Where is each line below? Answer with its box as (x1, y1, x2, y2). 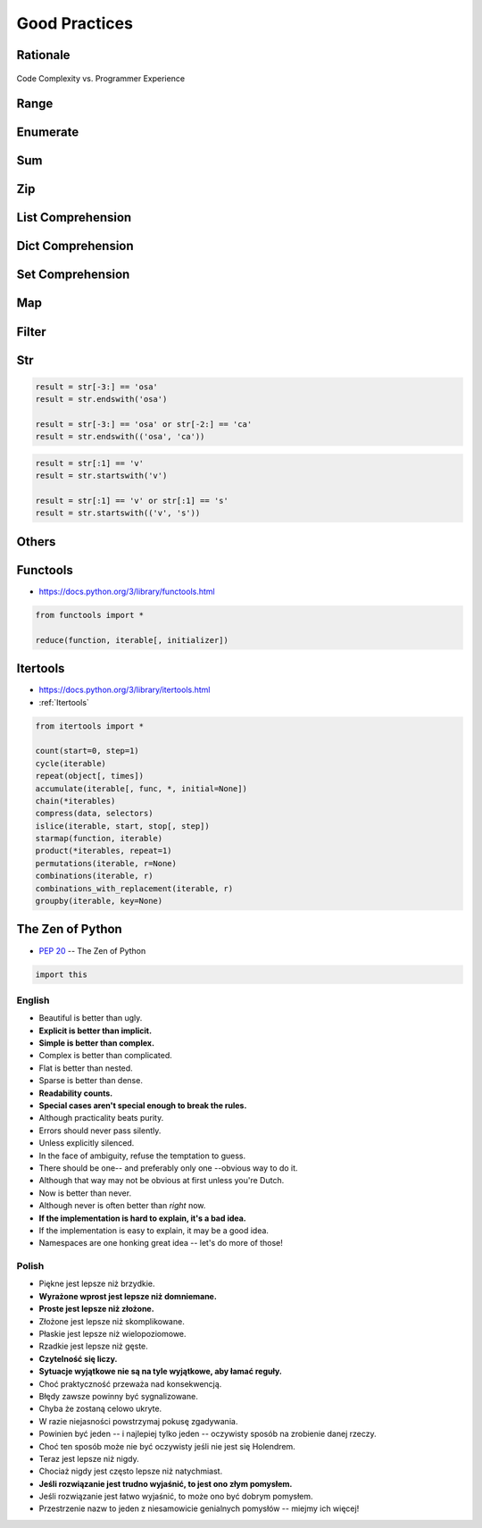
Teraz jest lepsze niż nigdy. (38, 1453, 140, 1464)
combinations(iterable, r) (35, 871, 154, 881)
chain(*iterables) (35, 796, 116, 806)
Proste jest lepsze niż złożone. (38, 1304, 155, 1315)
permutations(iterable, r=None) (35, 858, 178, 868)
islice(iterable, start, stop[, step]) (35, 821, 210, 831)
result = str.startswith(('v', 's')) (35, 508, 201, 518)
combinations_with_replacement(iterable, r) (35, 883, 234, 893)
